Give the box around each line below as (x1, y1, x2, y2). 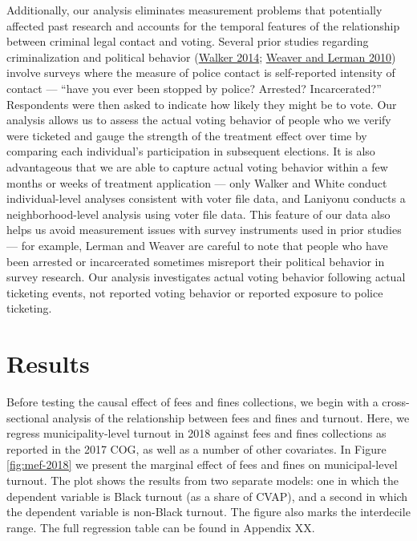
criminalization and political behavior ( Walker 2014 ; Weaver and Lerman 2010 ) (6, 48, 396, 65)
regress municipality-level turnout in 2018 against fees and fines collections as (6, 425, 387, 442)
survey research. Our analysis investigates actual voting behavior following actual (6, 268, 406, 285)
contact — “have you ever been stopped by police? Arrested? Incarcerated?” (6, 79, 382, 96)
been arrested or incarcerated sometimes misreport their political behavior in (6, 252, 385, 269)
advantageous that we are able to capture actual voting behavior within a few (6, 158, 388, 175)
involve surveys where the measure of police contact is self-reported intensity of (6, 64, 395, 81)
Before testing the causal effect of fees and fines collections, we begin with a (6, 394, 379, 410)
